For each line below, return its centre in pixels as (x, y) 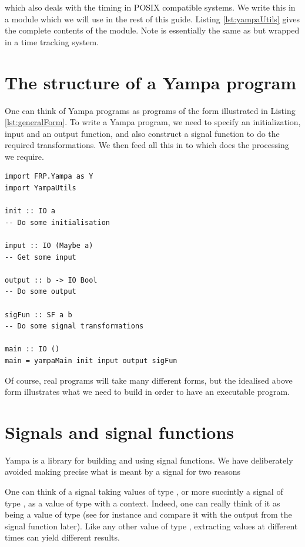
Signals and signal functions (120, 432)
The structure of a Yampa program (151, 82)
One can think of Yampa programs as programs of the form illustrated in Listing (150, 110)
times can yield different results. (62, 537)
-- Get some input (41, 257)
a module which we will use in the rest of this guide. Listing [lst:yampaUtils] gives (152, 19)
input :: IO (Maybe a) (49, 246)
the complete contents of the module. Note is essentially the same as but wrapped (152, 30)
